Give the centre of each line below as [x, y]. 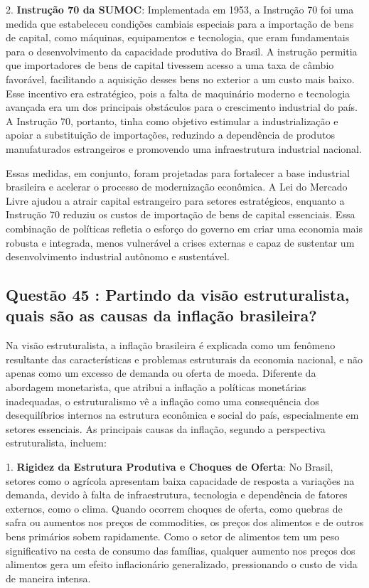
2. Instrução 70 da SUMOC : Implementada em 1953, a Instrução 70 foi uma [180, 9]
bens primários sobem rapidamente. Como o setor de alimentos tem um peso [173, 536]
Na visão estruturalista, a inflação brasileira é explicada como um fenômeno [171, 345]
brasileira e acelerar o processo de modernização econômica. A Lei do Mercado [177, 187]
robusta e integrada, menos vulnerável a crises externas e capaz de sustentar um [180, 242]
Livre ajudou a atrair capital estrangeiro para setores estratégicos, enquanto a [175, 200]
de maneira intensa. [48, 578]
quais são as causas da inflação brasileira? [161, 315]
